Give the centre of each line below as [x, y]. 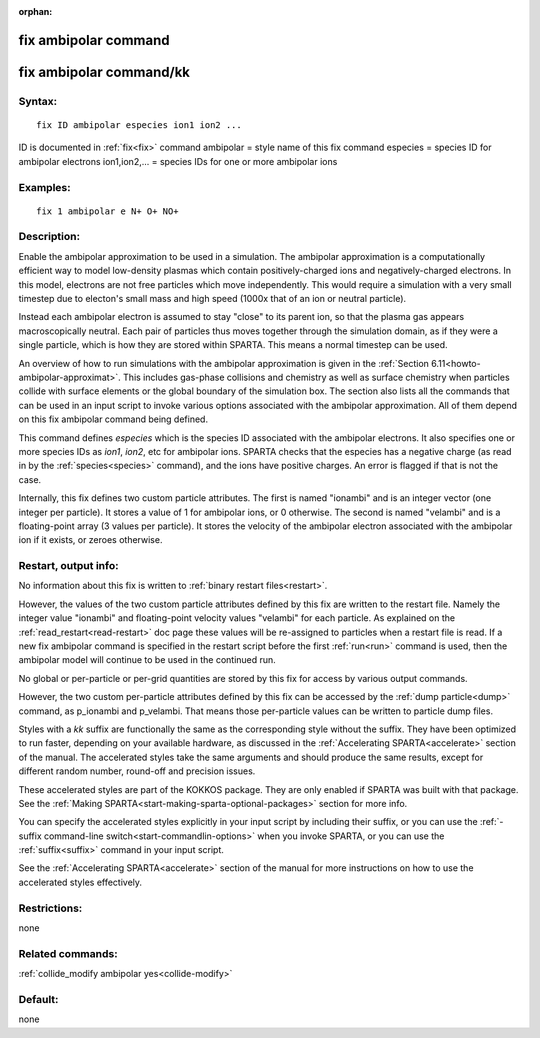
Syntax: [38, 101]
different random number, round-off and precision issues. [137, 771]
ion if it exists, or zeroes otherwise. [90, 540]
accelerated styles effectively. [80, 882]
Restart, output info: [68, 566]
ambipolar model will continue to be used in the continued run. [147, 660]
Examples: [44, 187]
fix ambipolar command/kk [104, 71]
